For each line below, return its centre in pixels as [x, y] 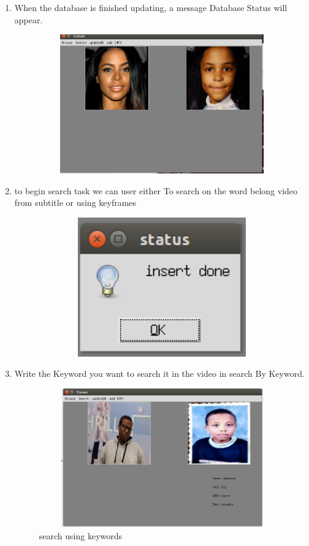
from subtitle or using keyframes [75, 203]
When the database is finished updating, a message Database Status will [151, 7]
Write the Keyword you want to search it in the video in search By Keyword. [159, 373]
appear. [29, 19]
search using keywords [81, 536]
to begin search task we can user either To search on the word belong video [156, 190]
